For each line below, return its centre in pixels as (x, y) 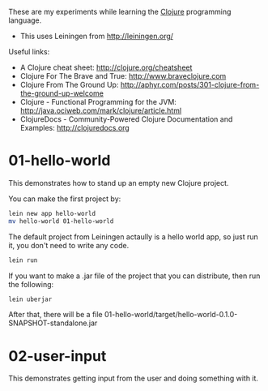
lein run (23, 260)
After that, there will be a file (55, 315)
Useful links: (29, 52)
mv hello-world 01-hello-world (61, 221)
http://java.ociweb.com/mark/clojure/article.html (101, 110)
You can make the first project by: (65, 199)
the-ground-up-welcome (62, 93)
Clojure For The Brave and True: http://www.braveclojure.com (123, 76)
